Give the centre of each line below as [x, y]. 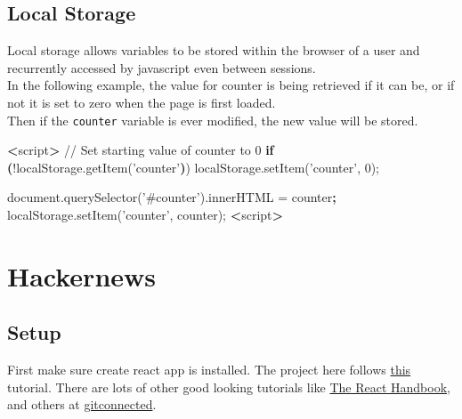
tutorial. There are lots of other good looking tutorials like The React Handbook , [229, 387]
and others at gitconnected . [82, 404]
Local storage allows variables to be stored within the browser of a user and [214, 50]
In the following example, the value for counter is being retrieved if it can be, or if [231, 85]
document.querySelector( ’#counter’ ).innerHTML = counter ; [172, 197]
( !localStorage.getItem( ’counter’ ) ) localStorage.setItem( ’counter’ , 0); [194, 167]
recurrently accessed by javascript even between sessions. [162, 67]
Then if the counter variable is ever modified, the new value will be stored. [213, 120]
